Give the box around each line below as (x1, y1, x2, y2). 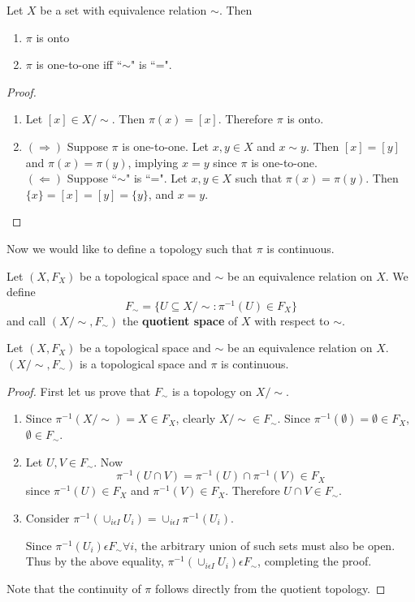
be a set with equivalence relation (40, 2, 207, 18)
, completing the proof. (257, 553, 372, 570)
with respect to (254, 312, 330, 329)
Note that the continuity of (6, 579, 141, 596)
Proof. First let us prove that (6, 382, 151, 399)
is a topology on (172, 382, 253, 399)
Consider (25, 510, 70, 527)
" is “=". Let (126, 170, 188, 187)
